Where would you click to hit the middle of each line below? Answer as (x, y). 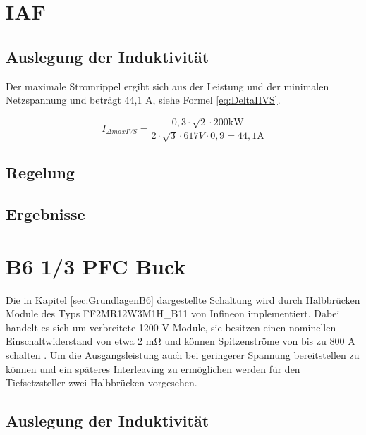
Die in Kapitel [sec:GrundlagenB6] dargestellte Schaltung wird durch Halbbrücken (183, 299)
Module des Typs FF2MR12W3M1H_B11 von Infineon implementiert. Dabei (173, 313)
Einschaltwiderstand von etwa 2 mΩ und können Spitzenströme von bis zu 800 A (181, 341)
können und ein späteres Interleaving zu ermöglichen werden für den (153, 368)
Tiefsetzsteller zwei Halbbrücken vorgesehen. (102, 382)
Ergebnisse (45, 214)
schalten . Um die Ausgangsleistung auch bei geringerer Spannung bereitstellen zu (183, 355)
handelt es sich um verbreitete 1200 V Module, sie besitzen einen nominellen (171, 327)
